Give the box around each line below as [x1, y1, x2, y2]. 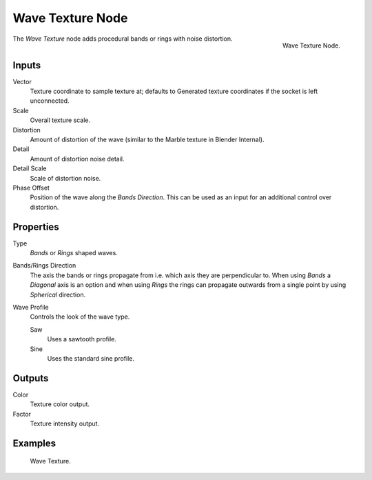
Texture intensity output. [30, 419, 100, 428]
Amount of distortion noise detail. [30, 154, 125, 163]
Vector [12, 77, 32, 86]
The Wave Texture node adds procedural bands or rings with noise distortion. [12, 34, 234, 43]
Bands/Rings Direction [12, 261, 76, 270]
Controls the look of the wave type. [30, 312, 130, 321]
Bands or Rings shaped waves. [30, 249, 118, 257]
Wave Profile [12, 303, 49, 311]
